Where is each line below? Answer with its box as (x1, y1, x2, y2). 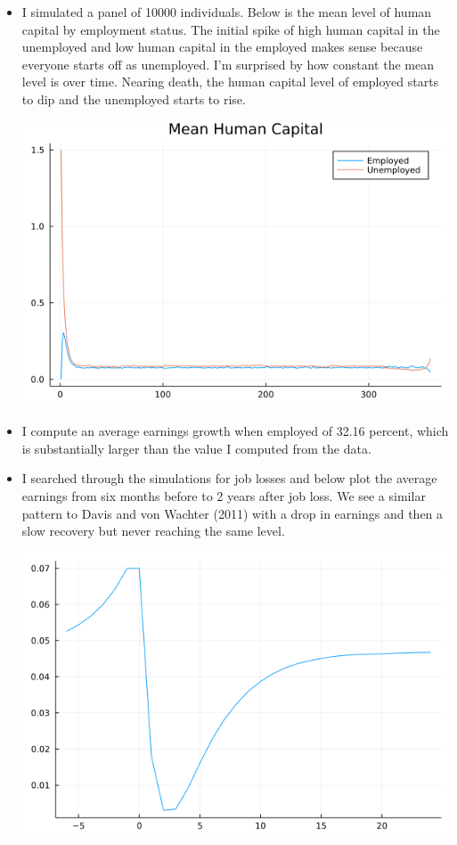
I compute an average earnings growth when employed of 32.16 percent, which (21, 422, 449, 440)
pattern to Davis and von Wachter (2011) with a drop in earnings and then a (21, 504, 444, 522)
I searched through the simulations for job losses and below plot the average (21, 469, 437, 488)
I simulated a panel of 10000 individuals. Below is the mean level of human (21, 3, 432, 21)
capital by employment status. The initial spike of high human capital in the (21, 20, 440, 38)
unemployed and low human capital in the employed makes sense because (21, 37, 423, 56)
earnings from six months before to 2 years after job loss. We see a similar (21, 487, 426, 505)
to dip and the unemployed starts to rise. (21, 89, 246, 108)
